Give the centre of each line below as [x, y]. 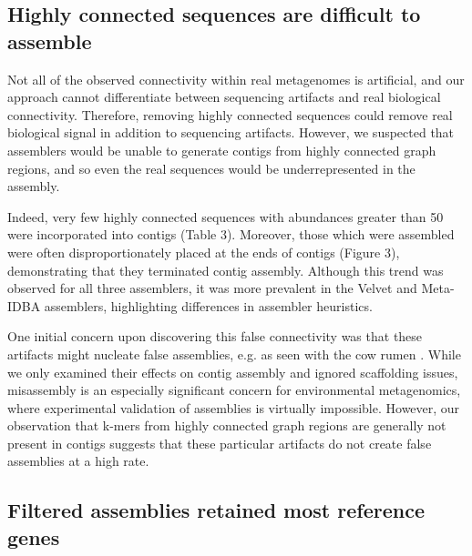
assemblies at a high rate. [78, 461]
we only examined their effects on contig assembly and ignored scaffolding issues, [233, 372]
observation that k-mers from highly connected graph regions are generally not [227, 425]
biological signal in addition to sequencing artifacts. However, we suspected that [231, 132]
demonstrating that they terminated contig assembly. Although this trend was [226, 270]
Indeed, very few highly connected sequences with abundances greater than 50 [226, 216]
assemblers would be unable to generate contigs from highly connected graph [222, 150]
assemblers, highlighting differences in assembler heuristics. [208, 305]
